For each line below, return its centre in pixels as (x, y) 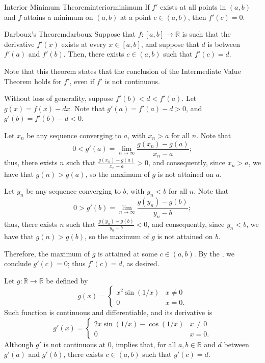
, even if (82, 81)
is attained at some (128, 253)
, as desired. (141, 263)
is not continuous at (75, 344)
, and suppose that (170, 44)
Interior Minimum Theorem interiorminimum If (77, 7)
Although (19, 344)
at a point (136, 17)
